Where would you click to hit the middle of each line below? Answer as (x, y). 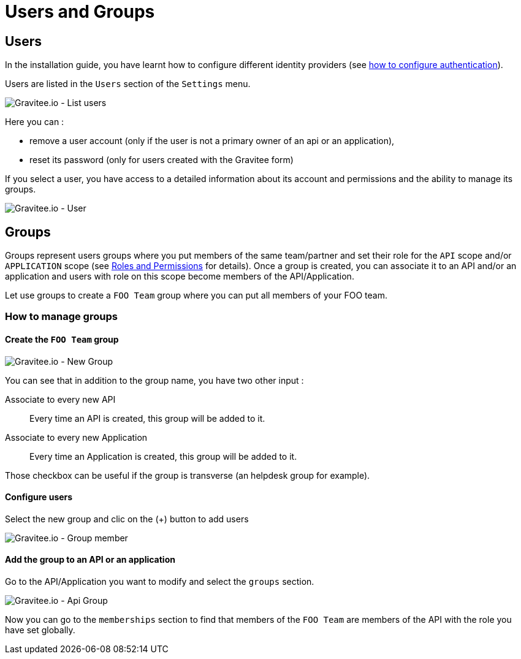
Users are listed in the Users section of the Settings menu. (128, 84)
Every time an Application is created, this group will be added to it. (163, 456)
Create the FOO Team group (62, 339)
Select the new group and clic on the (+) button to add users (127, 519)
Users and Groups (80, 12)
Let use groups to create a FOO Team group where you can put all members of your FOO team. (196, 295)
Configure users (39, 497)
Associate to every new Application (76, 437)
